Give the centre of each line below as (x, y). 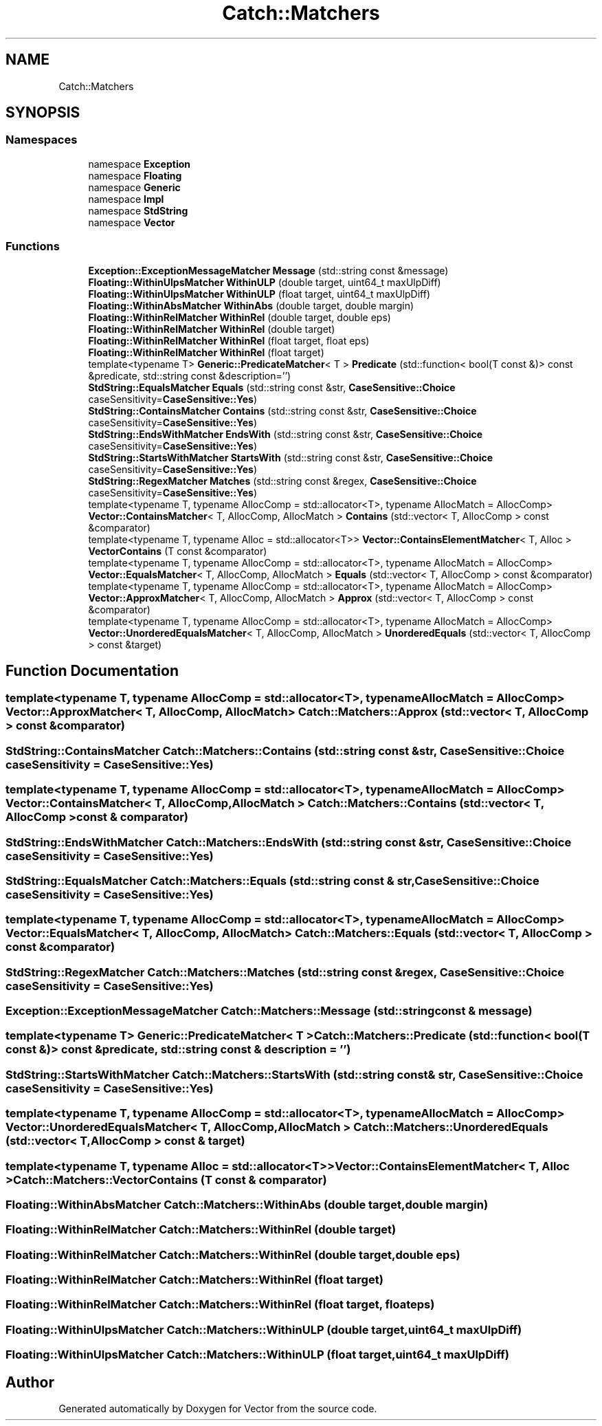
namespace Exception (139, 164)
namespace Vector (132, 222)
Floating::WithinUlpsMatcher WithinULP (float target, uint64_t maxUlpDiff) (259, 294)
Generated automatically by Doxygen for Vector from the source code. (218, 1408)
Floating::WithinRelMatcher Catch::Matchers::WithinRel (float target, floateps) (220, 1305)
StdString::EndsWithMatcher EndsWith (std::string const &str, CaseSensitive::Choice (286, 434)
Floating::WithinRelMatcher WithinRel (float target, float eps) (229, 340)
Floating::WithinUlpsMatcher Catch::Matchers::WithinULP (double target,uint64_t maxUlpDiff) (264, 1329)
